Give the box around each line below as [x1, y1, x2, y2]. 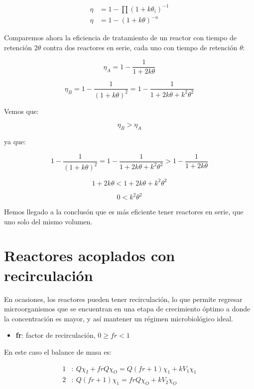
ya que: [4, 136, 26, 147]
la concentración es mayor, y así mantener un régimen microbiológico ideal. [4, 313, 233, 323]
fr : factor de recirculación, [15, 330, 96, 340]
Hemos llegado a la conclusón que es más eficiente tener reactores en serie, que [4, 206, 244, 217]
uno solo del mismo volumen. [4, 216, 93, 226]
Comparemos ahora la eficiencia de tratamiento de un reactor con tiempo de [4, 32, 237, 43]
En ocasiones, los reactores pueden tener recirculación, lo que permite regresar [4, 293, 243, 304]
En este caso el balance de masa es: [4, 346, 112, 357]
